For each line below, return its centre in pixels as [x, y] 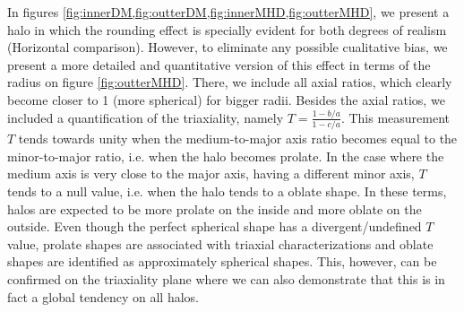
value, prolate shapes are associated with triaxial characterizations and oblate [220, 243]
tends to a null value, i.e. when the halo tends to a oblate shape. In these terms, [227, 191]
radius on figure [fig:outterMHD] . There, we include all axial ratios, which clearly [230, 82]
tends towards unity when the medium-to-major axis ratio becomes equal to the [238, 139]
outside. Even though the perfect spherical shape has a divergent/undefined [215, 226]
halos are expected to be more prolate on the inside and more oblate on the [215, 208]
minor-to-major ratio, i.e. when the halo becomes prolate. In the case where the [226, 156]
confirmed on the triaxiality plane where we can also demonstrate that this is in [226, 278]
